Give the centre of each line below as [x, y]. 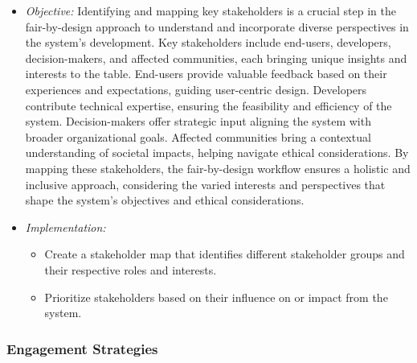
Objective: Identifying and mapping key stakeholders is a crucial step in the [211, 10]
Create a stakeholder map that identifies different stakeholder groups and [225, 254]
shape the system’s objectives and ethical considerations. [165, 200]
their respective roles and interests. [131, 269]
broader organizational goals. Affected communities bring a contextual [198, 136]
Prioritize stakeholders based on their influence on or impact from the [216, 297]
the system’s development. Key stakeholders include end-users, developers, [208, 42]
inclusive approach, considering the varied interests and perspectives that [205, 184]
